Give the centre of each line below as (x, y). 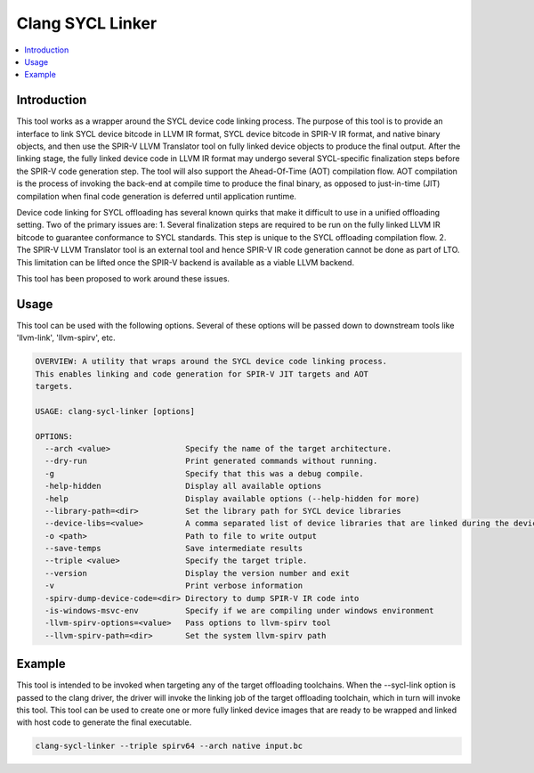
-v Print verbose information (174, 586)
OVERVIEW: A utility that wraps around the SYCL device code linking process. (211, 362)
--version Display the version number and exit (198, 573)
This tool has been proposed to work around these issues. (123, 278)
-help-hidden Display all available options (183, 486)
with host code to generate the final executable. (104, 722)
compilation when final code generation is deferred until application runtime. (157, 196)
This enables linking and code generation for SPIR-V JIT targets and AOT (202, 374)
